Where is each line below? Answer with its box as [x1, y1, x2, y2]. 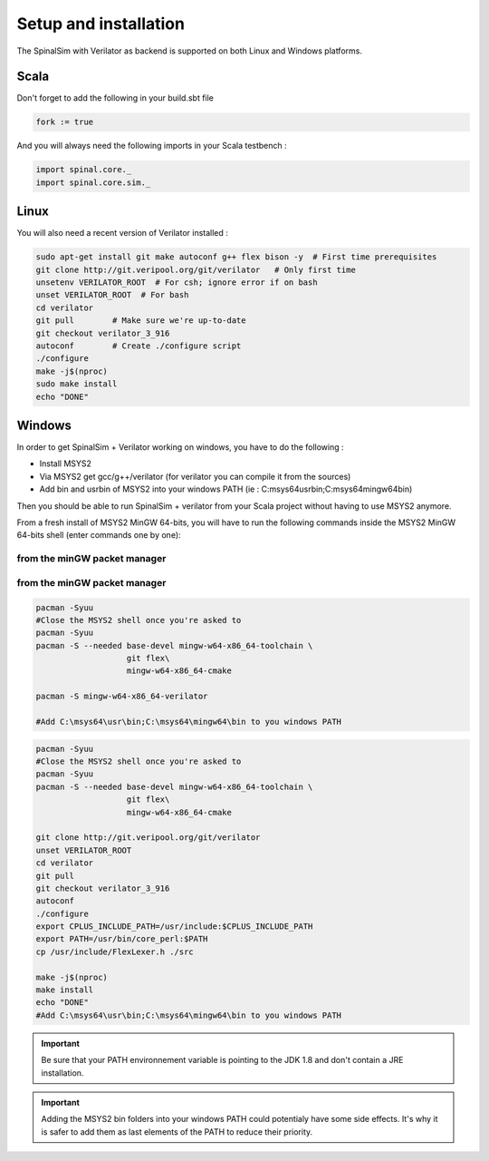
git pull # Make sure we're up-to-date [35, 316, 246, 326]
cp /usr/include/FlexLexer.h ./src [35, 946, 194, 957]
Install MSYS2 [39, 458, 92, 469]
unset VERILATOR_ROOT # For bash [35, 290, 189, 300]
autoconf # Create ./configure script [35, 341, 242, 351]
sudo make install [35, 379, 118, 389]
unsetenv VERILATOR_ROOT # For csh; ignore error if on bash [35, 278, 318, 288]
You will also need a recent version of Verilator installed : [16, 228, 228, 239]
